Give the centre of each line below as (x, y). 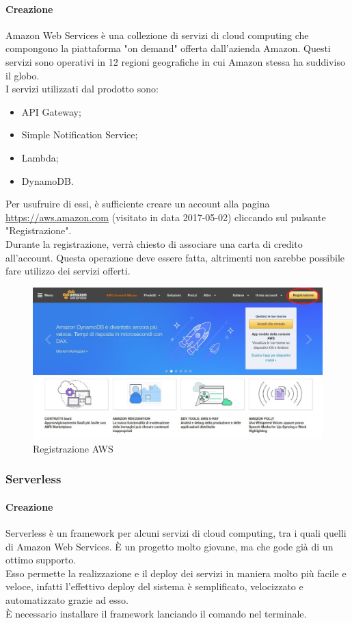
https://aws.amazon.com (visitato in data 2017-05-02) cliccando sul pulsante (166, 217)
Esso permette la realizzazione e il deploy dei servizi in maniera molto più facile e (176, 573)
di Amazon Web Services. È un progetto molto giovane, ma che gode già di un (170, 546)
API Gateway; (51, 111)
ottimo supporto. (41, 560)
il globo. (23, 75)
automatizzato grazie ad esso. (67, 600)
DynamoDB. (48, 180)
